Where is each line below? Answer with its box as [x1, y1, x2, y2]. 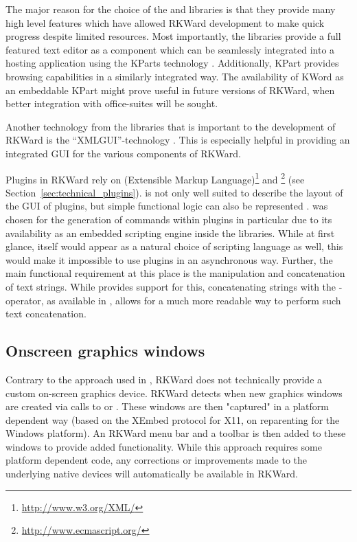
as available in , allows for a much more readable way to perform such [47, 293, 341, 307]
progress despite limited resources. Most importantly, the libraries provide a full [5, 29, 341, 43]
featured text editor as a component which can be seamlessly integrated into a [5, 42, 335, 56]
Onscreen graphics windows [5, 340, 205, 361]
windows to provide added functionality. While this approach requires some [5, 439, 322, 453]
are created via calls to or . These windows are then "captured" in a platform [5, 399, 329, 414]
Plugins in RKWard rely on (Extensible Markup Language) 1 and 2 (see [5, 170, 305, 186]
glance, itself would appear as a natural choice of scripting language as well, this [5, 239, 343, 253]
